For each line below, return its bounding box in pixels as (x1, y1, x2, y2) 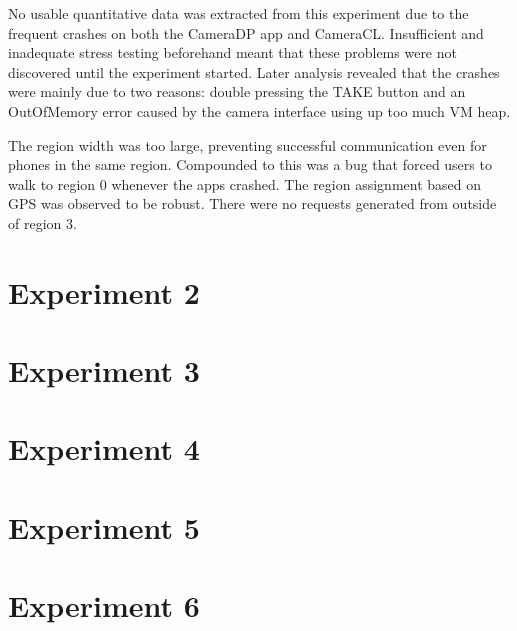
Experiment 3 (8, 350, 200, 391)
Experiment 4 (8, 428, 200, 469)
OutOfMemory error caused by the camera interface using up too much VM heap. (8, 100, 511, 121)
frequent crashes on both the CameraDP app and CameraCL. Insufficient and (8, 22, 484, 43)
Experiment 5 (8, 506, 200, 547)
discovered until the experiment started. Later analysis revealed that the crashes (8, 61, 500, 82)
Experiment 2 (8, 271, 200, 312)
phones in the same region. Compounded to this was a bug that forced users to (8, 154, 492, 175)
